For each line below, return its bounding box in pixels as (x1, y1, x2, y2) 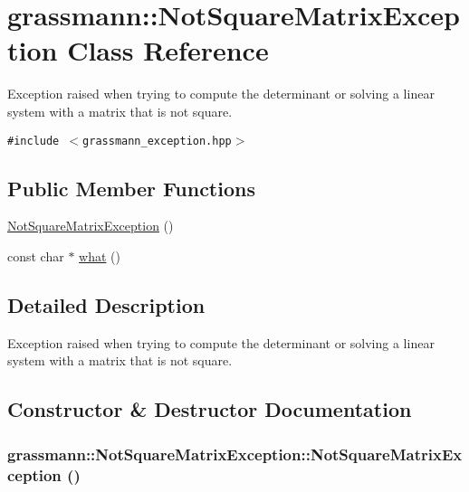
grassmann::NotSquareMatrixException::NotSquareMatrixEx (7, 442, 463, 465)
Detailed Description (7, 290, 206, 318)
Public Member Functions (7, 174, 255, 202)
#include (7, 134, 60, 147)
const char (7, 246, 64, 265)
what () (79, 246, 120, 265)
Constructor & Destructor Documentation (7, 395, 412, 423)
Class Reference (67, 32, 269, 69)
